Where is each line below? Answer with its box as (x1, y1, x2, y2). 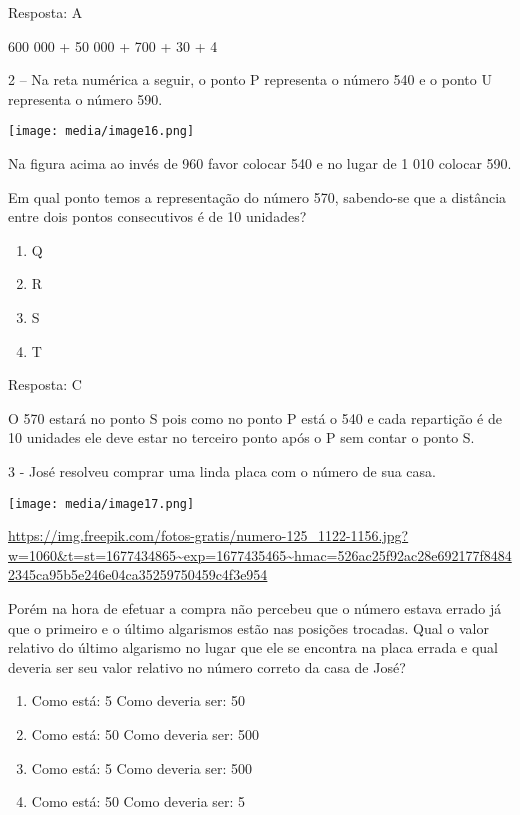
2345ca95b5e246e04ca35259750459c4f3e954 (8, 564, 268, 585)
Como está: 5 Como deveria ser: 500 (31, 757, 253, 778)
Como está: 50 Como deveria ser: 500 (31, 723, 260, 744)
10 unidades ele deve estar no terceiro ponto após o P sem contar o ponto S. (8, 427, 475, 448)
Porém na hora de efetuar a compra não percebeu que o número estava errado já (8, 598, 502, 618)
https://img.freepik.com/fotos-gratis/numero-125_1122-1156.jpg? (8, 525, 409, 546)
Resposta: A (8, 2, 83, 22)
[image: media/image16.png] (8, 124, 195, 139)
